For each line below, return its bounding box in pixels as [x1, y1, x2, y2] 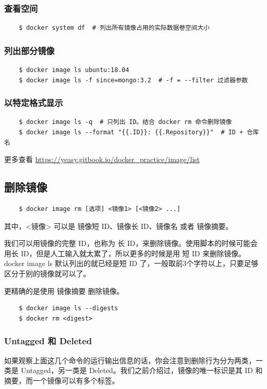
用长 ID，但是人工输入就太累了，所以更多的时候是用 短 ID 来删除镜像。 [4, 247, 246, 258]
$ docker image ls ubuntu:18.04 [18, 66, 129, 74]
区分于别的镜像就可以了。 [4, 268, 90, 278]
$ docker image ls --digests [18, 305, 118, 312]
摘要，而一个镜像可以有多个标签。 [4, 375, 119, 385]
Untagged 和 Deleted [4, 334, 92, 347]
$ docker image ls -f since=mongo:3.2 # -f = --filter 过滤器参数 [18, 76, 248, 84]
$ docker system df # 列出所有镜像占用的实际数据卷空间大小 [18, 24, 210, 32]
